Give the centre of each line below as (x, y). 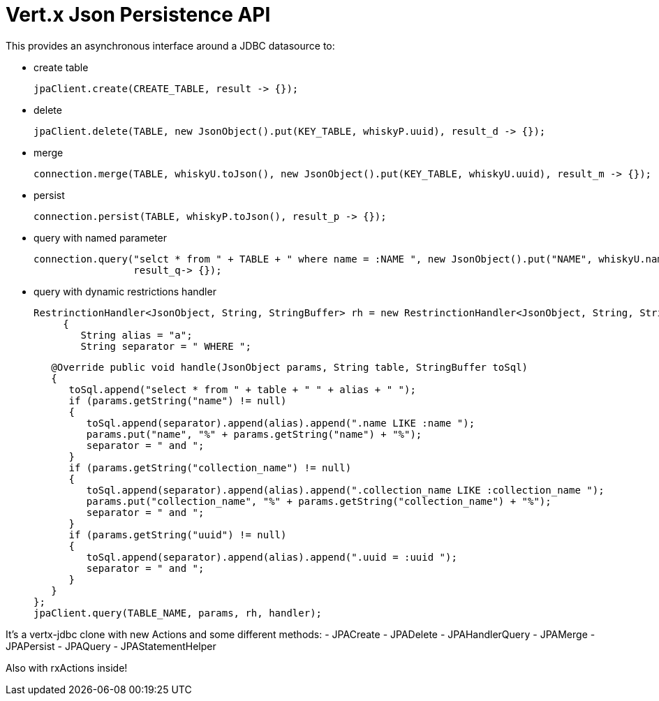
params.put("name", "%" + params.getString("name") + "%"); (254, 434)
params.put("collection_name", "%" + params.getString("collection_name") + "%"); (319, 501)
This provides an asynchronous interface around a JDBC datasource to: (170, 45)
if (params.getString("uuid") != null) (178, 534)
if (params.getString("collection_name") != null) (210, 467)
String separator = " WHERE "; (166, 346)
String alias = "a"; (136, 335)
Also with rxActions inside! (67, 667)
